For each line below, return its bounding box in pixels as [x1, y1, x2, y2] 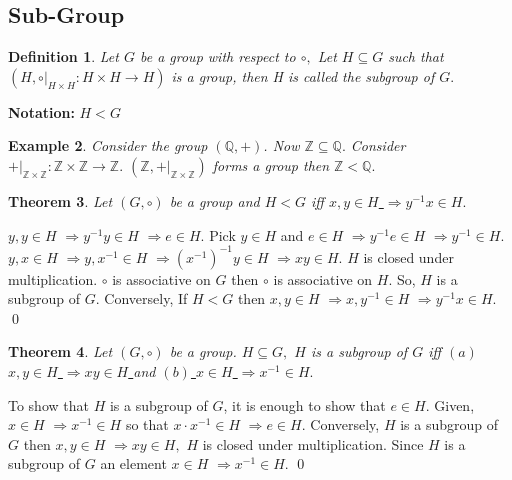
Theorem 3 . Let [8, 190, 113, 211]
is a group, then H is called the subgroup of [171, 65, 435, 86]
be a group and [169, 190, 260, 211]
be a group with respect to [139, 46, 296, 67]
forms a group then [212, 154, 330, 175]
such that [388, 46, 444, 67]
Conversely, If [104, 288, 188, 309]
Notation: [8, 101, 75, 122]
